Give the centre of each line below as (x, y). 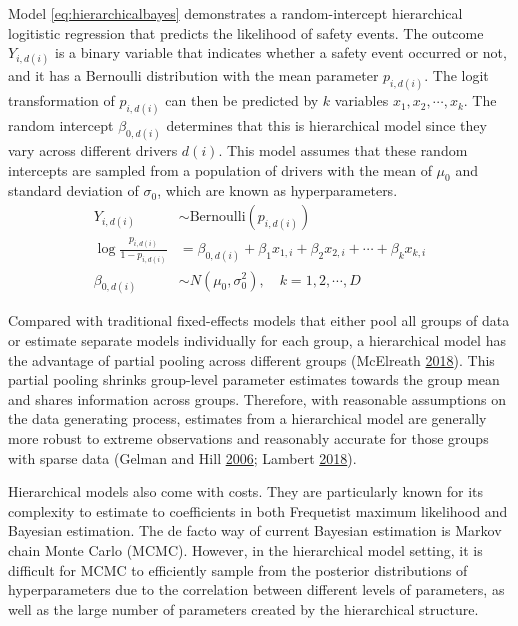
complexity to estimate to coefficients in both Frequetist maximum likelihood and (258, 510)
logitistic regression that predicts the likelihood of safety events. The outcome (246, 32)
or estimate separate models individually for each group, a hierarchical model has (257, 340)
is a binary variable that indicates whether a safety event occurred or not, (280, 52)
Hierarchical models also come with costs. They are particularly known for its (246, 491)
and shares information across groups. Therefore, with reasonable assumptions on (257, 398)
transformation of (61, 100)
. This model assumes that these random (343, 149)
